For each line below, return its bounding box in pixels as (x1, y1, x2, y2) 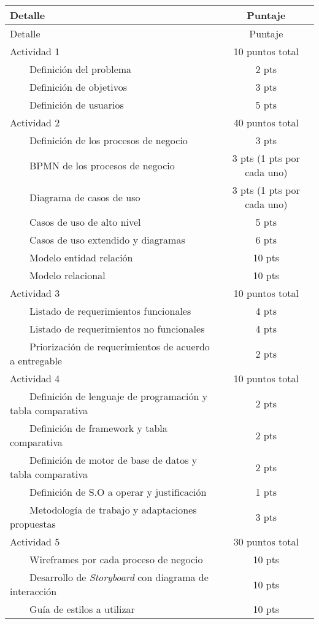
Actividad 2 (10, 115, 60, 129)
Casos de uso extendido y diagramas (29, 233, 185, 247)
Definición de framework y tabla (29, 421, 167, 435)
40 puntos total (233, 115, 299, 129)
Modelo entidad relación (29, 250, 133, 264)
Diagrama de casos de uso (29, 190, 140, 204)
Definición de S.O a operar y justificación (29, 485, 207, 499)
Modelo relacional (29, 268, 106, 282)
